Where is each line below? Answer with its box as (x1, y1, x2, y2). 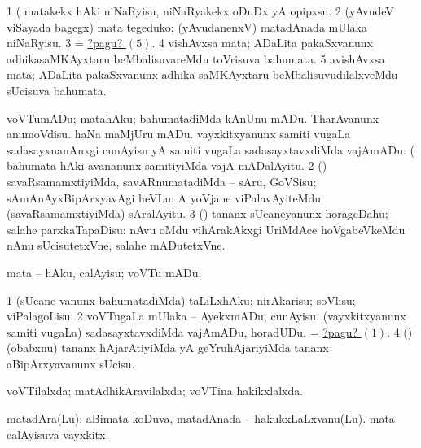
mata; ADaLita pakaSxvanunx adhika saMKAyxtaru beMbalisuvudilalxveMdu (7, 66, 398, 83)
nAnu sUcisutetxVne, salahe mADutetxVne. (7, 237, 226, 254)
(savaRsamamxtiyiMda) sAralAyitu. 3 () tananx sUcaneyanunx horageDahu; (7, 205, 388, 222)
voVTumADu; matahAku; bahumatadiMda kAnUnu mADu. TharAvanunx (7, 109, 379, 126)
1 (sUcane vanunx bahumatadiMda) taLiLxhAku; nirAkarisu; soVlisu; (7, 291, 356, 308)
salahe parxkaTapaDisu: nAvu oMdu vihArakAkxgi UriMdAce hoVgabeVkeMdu (7, 220, 406, 237)
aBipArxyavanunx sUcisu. (7, 354, 135, 372)
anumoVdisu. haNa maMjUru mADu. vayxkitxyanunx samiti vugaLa (7, 125, 351, 142)
